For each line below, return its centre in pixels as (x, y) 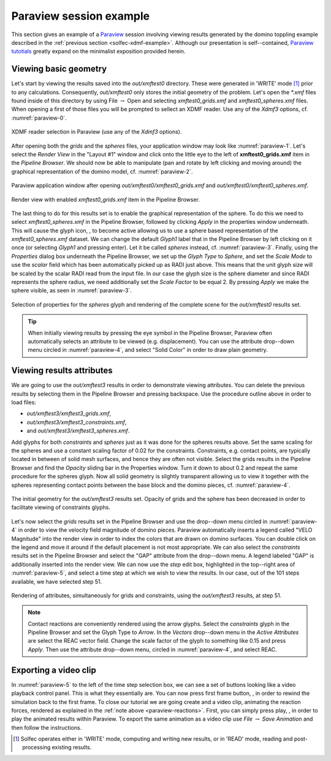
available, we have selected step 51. (57, 581)
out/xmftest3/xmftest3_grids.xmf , (69, 413)
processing (36, 748)
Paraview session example (81, 16)
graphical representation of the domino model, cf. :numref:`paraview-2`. (102, 171)
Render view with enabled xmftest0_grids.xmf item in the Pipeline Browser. (106, 199)
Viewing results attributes (62, 371)
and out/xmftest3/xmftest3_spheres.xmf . (78, 431)
